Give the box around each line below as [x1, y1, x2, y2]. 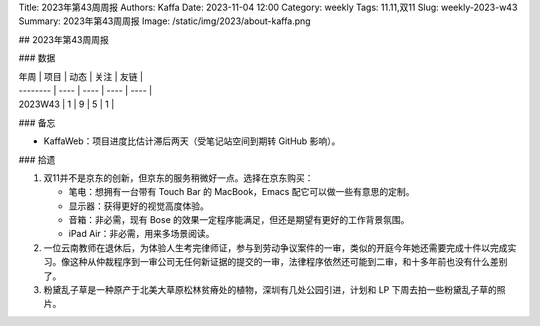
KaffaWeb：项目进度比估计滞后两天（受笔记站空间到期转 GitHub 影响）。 [43, 135, 341, 147]
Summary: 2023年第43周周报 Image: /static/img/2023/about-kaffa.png [18, 15, 311, 27]
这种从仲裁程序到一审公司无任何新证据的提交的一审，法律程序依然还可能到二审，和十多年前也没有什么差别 [69, 256, 508, 268]
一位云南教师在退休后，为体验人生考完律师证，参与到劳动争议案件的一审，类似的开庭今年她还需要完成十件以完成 [43, 241, 508, 254]
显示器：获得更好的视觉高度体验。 [68, 200, 209, 212]
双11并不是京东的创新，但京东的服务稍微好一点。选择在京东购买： [43, 171, 314, 184]
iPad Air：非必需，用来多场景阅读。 [68, 228, 215, 240]
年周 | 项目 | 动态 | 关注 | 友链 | [18, 70, 144, 82]
